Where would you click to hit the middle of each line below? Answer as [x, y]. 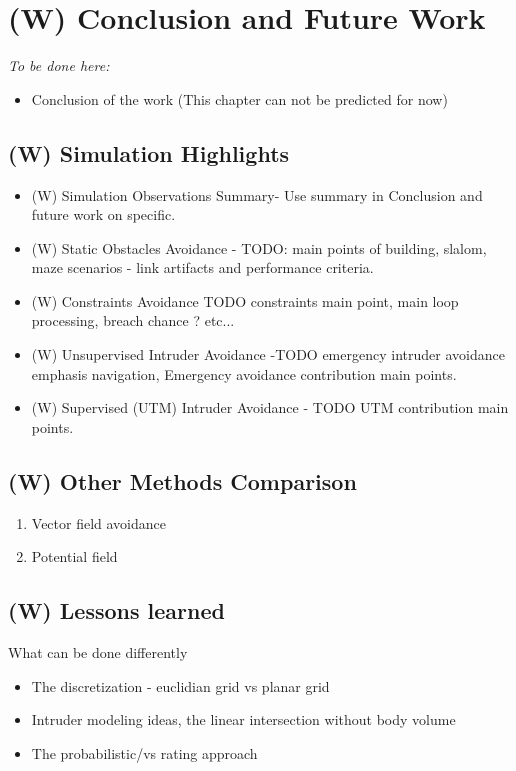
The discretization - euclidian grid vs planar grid [180, 685]
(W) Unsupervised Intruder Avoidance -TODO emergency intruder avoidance [268, 354]
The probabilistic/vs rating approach [144, 752]
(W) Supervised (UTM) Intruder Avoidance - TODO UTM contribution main [270, 407]
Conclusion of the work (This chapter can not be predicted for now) [239, 98]
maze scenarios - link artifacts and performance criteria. [202, 267]
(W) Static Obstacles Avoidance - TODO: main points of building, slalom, [259, 247]
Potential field [74, 556]
